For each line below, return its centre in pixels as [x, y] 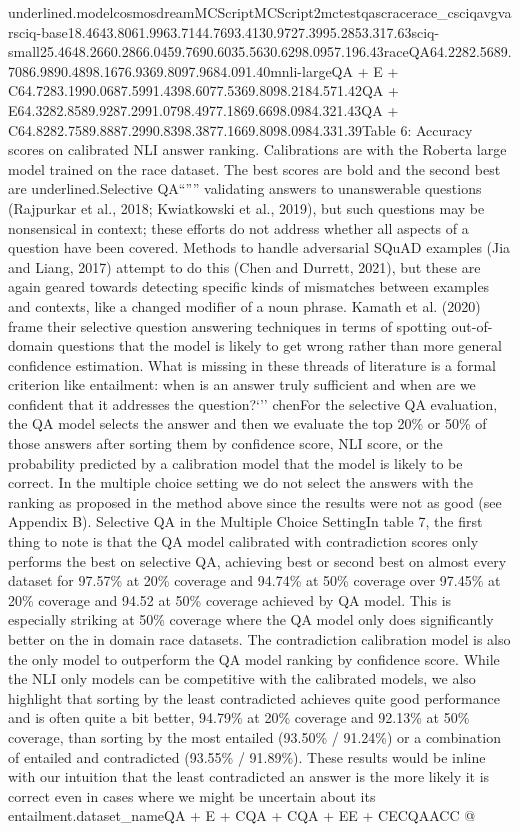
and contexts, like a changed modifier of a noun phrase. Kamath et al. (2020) [244, 305]
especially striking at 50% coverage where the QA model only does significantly [251, 619]
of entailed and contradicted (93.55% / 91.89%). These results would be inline [247, 756]
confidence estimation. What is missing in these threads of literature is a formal [252, 364]
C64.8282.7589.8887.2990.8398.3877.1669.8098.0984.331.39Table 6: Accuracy [240, 129]
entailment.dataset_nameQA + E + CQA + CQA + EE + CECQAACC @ [242, 815]
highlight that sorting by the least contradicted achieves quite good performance [254, 697]
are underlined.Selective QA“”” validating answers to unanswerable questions [245, 188]
